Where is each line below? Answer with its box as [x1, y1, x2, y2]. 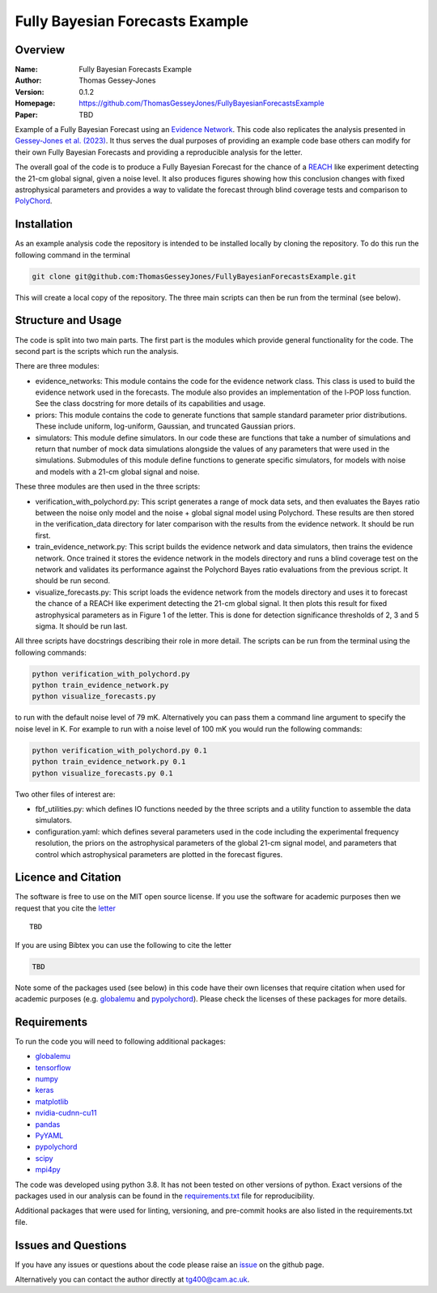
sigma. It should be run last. [35, 621, 128, 631]
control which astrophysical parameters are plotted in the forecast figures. [35, 849, 283, 859]
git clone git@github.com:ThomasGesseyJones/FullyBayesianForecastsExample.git [32, 271, 357, 281]
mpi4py [35, 1165, 61, 1175]
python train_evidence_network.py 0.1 [32, 757, 186, 766]
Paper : [15, 109, 38, 119]
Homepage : [15, 98, 56, 109]
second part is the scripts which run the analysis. [15, 346, 180, 356]
